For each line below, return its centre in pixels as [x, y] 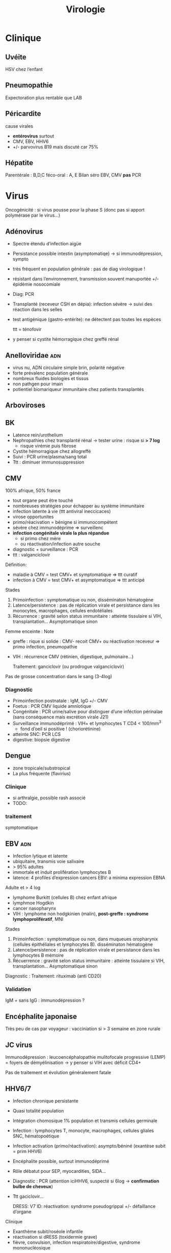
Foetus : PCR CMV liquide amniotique [52, 706]
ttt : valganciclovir [31, 555]
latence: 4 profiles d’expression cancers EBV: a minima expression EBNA [89, 878]
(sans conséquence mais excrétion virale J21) [61, 717]
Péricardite [23, 114]
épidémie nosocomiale [36, 284]
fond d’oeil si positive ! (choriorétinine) [60, 729]
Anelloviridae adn [33, 355]
